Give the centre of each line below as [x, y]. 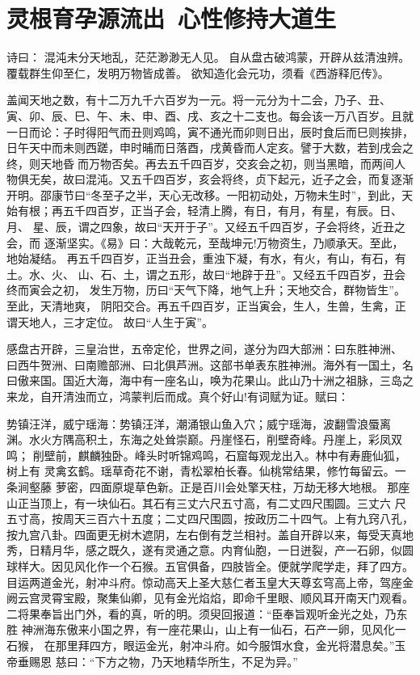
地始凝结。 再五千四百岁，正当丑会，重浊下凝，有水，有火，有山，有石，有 [206, 258]
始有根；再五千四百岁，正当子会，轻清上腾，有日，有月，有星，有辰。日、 [204, 211]
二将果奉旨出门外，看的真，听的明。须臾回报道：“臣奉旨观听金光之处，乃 [202, 613]
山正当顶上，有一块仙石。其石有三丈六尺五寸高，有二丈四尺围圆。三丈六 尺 [206, 502]
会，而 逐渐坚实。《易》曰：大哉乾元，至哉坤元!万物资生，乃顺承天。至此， [205, 242]
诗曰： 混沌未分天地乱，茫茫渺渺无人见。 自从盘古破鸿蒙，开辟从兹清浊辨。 [208, 57]
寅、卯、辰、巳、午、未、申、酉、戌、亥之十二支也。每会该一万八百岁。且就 [210, 115]
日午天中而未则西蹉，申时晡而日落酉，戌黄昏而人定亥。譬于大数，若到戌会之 [210, 148]
